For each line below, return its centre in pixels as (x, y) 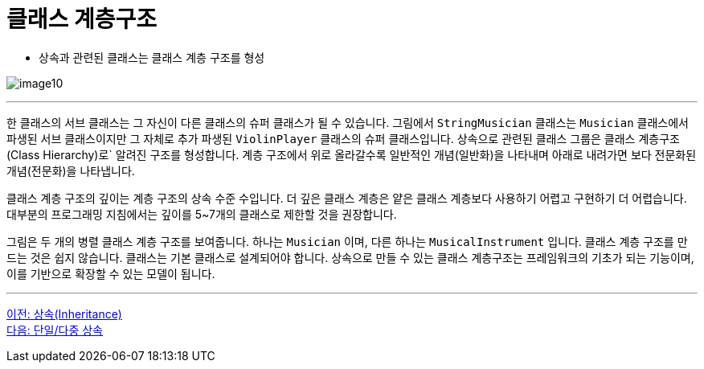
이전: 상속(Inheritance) (64, 314)
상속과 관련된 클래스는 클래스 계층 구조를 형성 (152, 57)
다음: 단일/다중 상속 (55, 330)
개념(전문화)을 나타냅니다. (71, 170)
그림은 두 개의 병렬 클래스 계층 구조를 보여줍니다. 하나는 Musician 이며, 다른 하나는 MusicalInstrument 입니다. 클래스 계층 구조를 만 (347, 241)
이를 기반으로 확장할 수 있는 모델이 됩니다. (111, 273)
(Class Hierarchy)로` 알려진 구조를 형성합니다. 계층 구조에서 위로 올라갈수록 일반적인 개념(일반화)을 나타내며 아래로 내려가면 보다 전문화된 (352, 154)
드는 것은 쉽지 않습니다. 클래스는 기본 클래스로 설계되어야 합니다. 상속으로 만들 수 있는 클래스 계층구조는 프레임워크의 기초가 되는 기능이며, (350, 257)
